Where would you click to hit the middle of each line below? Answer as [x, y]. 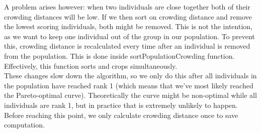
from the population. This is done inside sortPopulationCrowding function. [119, 55]
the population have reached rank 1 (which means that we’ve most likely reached [129, 85]
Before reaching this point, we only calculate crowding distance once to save [121, 115]
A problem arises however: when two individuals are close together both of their [127, 7]
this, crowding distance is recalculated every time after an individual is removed [127, 46]
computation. [24, 125]
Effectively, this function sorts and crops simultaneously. [91, 65]
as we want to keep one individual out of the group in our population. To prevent [129, 36]
